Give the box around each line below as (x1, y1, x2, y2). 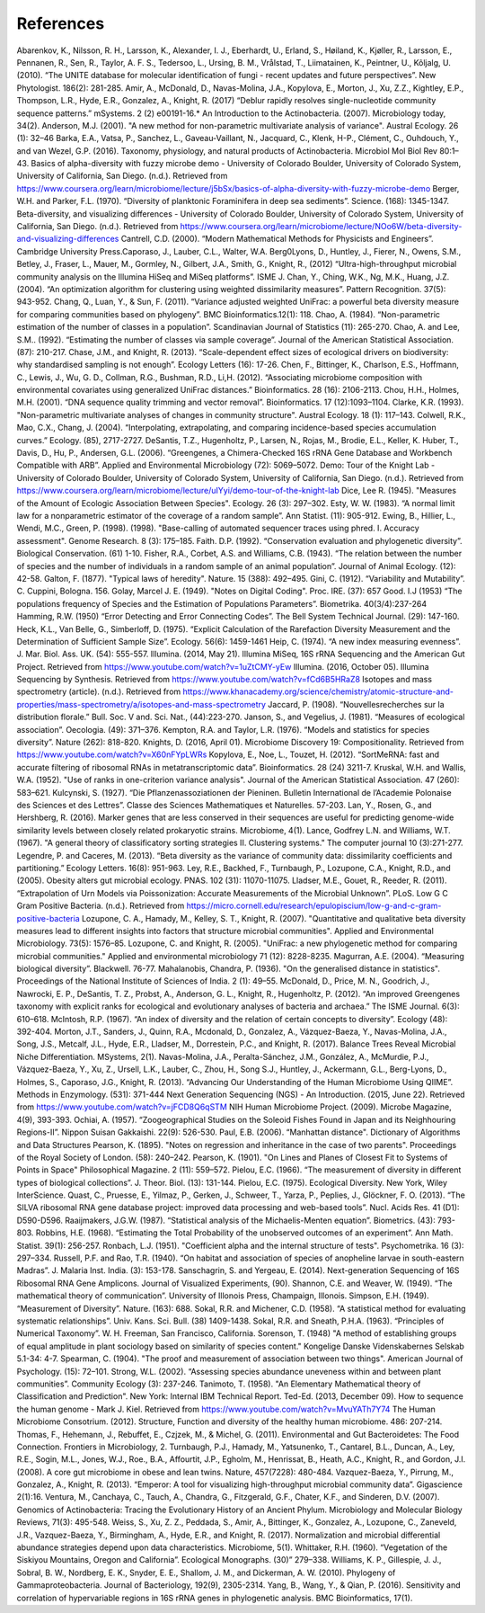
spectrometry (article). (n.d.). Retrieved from (16, 686, 181, 697)
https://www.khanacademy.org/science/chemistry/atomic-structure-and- (182, 686, 454, 697)
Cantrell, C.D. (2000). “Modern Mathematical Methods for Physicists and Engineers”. (120, 234, 434, 245)
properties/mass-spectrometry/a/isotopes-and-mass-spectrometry (16, 699, 267, 709)
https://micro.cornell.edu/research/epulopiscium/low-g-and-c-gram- (186, 900, 442, 912)
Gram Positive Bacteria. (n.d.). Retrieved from (16, 900, 185, 912)
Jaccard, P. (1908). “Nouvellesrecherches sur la (268, 699, 445, 709)
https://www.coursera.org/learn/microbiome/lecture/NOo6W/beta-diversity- (180, 221, 463, 232)
